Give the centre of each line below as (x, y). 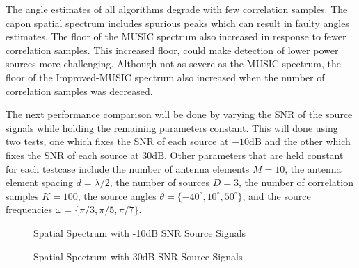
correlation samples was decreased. (79, 91)
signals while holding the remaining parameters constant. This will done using (172, 127)
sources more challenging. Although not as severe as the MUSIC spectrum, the (174, 64)
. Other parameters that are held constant (254, 154)
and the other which (308, 141)
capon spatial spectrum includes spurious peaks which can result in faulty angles (177, 23)
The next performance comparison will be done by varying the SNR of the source (179, 114)
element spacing (39, 182)
